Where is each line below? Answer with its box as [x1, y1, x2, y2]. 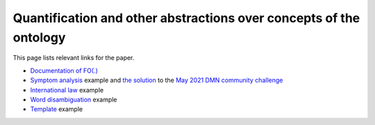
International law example [30, 86, 104, 94]
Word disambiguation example [30, 95, 117, 104]
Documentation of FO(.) [30, 66, 99, 75]
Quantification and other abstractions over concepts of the [12, 10, 360, 26]
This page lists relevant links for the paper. [12, 54, 135, 62]
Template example [30, 105, 83, 113]
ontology [12, 30, 66, 45]
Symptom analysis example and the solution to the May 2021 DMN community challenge [30, 76, 283, 84]
